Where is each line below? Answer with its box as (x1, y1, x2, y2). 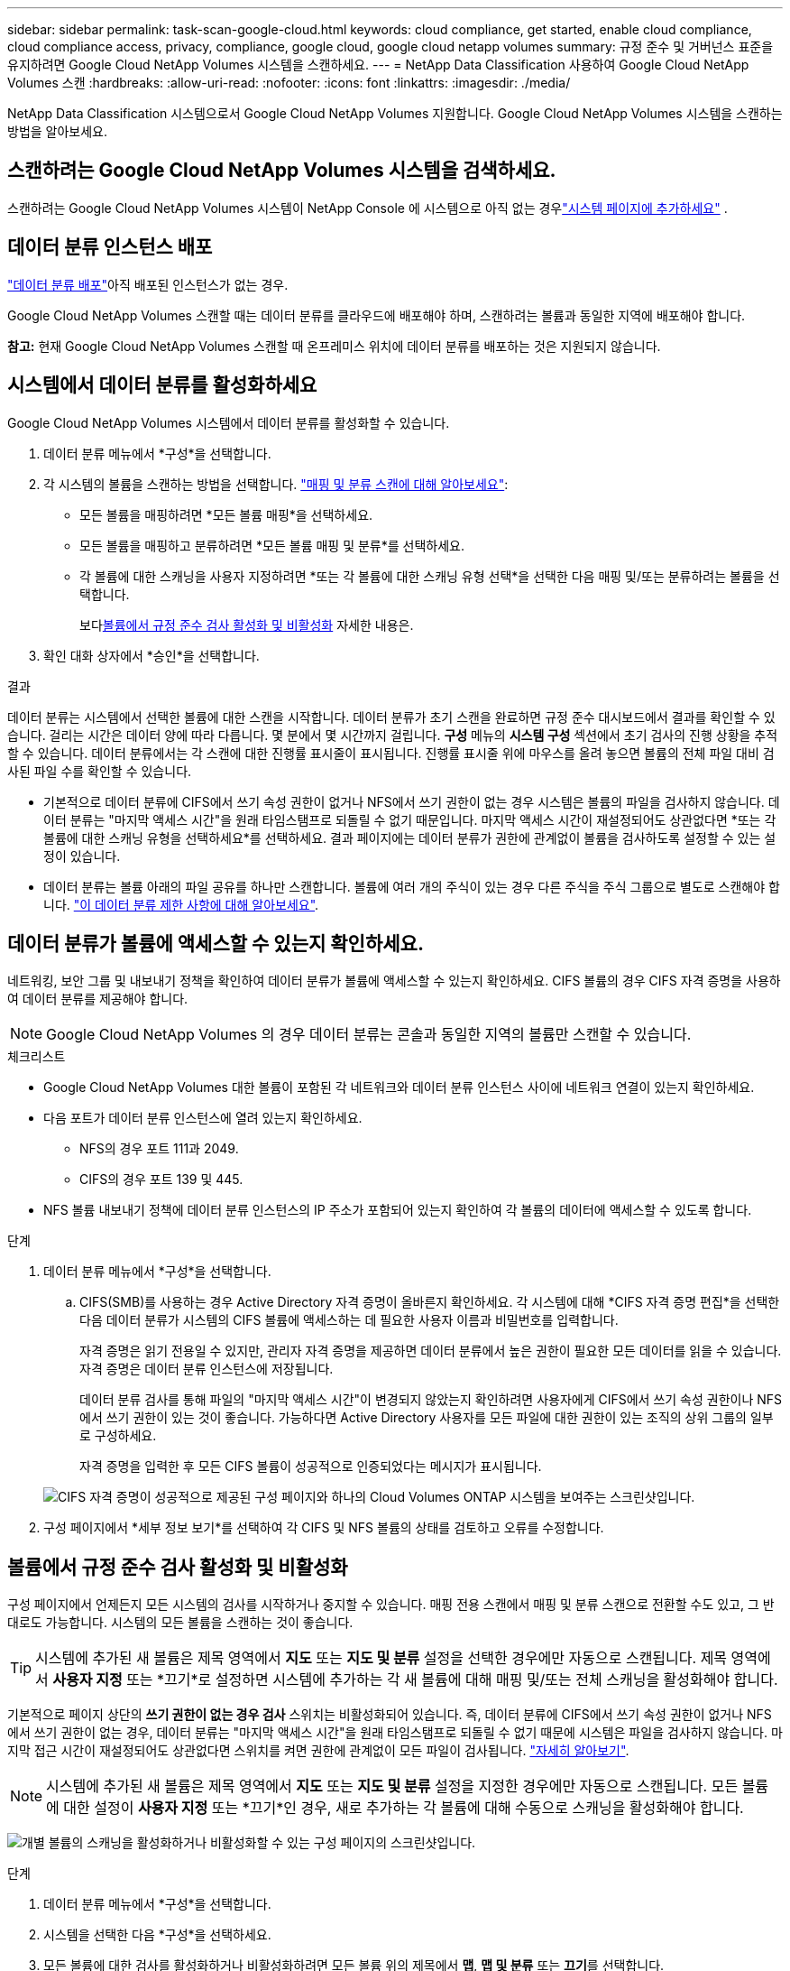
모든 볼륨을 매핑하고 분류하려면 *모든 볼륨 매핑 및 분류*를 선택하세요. (79, 537, 465, 553)
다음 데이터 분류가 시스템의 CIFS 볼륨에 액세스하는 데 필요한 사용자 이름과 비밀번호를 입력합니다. (79, 1312, 619, 1328)
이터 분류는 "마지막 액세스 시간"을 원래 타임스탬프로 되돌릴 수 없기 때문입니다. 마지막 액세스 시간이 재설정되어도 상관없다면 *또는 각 (43, 811, 776, 828)
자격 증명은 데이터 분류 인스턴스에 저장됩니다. (79, 1361, 334, 1377)
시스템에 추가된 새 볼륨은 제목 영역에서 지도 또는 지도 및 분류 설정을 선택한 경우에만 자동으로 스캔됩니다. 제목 (35, 1649, 728, 1668)
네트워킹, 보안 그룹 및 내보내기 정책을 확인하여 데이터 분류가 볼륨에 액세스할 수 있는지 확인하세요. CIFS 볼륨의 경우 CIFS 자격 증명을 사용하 (7, 973, 781, 989)
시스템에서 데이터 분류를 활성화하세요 (7, 374, 317, 397)
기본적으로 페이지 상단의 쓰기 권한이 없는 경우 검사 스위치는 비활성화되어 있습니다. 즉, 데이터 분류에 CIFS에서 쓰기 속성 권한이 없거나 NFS (7, 1707, 772, 1723)
